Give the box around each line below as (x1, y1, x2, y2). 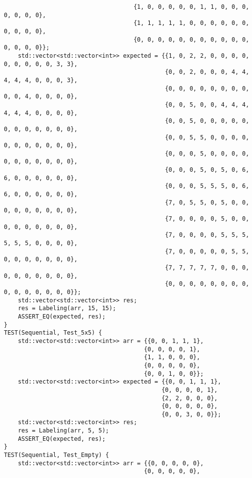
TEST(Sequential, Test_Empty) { (4, 452, 109, 459)
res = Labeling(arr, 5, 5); (18, 427, 109, 434)
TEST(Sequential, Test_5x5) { (4, 329, 102, 337)
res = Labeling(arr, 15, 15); (18, 305, 116, 312)
